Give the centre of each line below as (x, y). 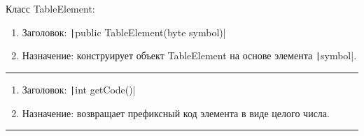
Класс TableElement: (50, 8)
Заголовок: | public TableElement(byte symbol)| (124, 32)
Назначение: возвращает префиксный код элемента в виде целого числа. (176, 113)
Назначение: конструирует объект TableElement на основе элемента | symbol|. (189, 55)
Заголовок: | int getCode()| (79, 89)
